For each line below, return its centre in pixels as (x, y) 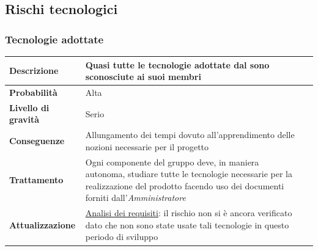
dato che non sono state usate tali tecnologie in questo (187, 224)
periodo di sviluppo (122, 237)
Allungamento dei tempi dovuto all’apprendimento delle (190, 135)
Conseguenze (37, 141)
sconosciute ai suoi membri (143, 77)
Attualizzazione (43, 224)
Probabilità (33, 92)
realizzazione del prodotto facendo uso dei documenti (185, 185)
